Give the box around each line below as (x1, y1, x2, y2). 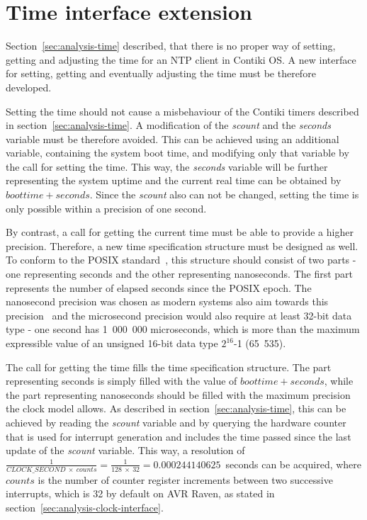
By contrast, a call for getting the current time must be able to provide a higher (6, 225, 354, 239)
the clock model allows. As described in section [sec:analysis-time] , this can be (6, 401, 346, 416)
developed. (6, 79, 52, 94)
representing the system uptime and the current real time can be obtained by (6, 173, 341, 188)
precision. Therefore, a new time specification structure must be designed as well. (6, 238, 358, 253)
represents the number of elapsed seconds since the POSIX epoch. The (6, 280, 312, 295)
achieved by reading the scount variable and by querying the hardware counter (6, 414, 346, 429)
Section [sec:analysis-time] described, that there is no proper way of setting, (6, 38, 336, 53)
